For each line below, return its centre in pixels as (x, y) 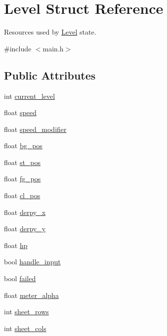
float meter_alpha (31, 295)
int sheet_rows (26, 312)
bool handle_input (32, 262)
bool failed (20, 278)
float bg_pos (23, 146)
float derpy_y (25, 229)
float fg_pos (22, 179)
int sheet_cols (25, 328)
